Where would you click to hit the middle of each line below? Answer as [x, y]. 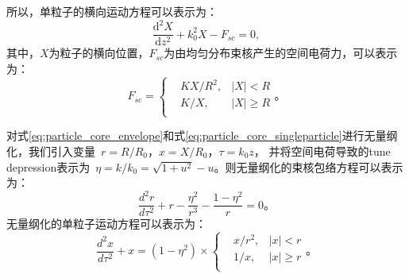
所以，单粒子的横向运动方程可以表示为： [112, 11]
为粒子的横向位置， [99, 53]
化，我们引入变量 [51, 151]
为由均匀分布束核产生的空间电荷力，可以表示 [281, 53]
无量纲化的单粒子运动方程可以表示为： [106, 224]
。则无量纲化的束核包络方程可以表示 [309, 166]
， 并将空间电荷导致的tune [322, 151]
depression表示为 [48, 166]
